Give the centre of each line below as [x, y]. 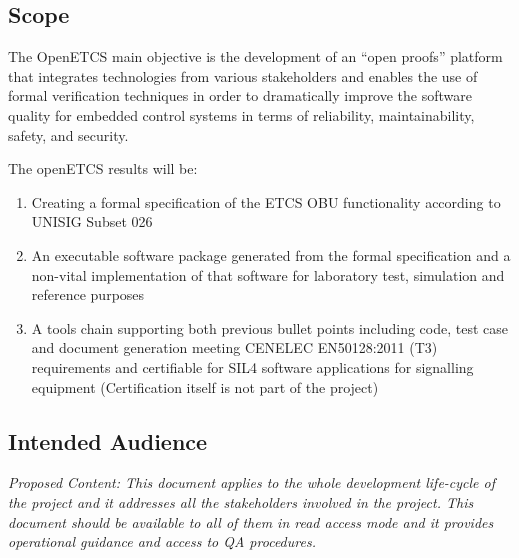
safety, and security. [68, 134]
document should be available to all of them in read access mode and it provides [251, 521]
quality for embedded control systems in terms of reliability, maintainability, [241, 114]
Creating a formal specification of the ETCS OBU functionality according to [266, 201]
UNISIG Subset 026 [92, 221]
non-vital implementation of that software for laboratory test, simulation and [268, 274]
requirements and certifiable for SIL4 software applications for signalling [252, 366]
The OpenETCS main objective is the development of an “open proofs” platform [255, 56]
